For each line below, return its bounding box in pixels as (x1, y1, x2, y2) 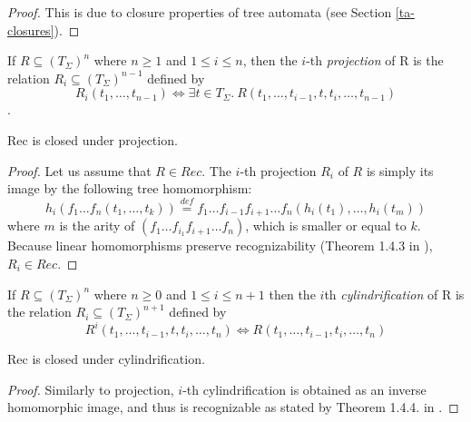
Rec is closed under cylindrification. (7, 349, 205, 368)
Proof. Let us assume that (7, 161, 152, 180)
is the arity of (59, 216, 135, 235)
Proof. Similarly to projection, (7, 379, 174, 398)
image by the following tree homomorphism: (7, 179, 252, 198)
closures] (7, 20, 54, 39)
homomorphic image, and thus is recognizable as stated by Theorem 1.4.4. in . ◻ (7, 397, 459, 417)
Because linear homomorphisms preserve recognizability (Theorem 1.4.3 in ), (7, 236, 433, 255)
